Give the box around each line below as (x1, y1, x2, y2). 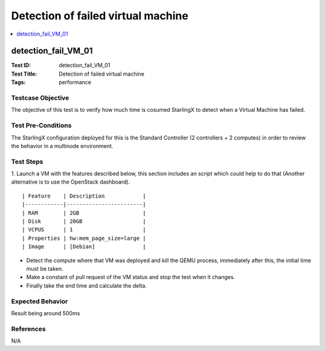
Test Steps (11, 157, 43, 166)
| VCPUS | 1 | (22, 227, 146, 233)
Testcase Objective (11, 94, 69, 102)
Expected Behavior (11, 297, 68, 305)
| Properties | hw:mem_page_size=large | (22, 234, 146, 242)
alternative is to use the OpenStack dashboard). (11, 178, 130, 185)
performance (59, 79, 92, 86)
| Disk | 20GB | (22, 218, 146, 225)
